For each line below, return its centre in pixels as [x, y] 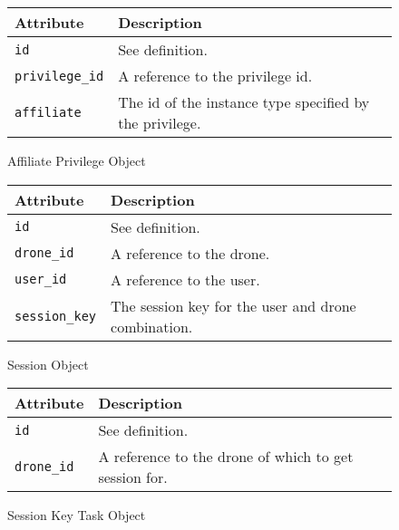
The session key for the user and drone [234, 305]
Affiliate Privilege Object [77, 160]
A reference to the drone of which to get [226, 457]
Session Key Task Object [77, 515]
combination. [152, 326]
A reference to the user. [185, 279]
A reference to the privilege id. [215, 76]
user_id [41, 279]
